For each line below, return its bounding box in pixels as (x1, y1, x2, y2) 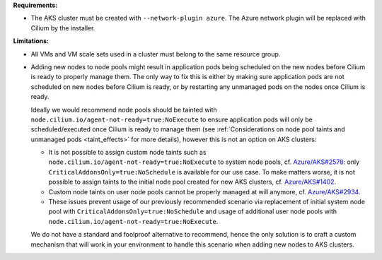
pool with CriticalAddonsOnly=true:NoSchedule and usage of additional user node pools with (48, 207, 337, 215)
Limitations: (13, 37, 50, 45)
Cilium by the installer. (30, 23, 95, 32)
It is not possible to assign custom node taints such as (48, 148, 207, 157)
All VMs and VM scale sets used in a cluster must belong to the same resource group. (30, 49, 281, 58)
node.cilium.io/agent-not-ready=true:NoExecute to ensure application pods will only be (30, 115, 313, 124)
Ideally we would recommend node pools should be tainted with (30, 105, 217, 114)
